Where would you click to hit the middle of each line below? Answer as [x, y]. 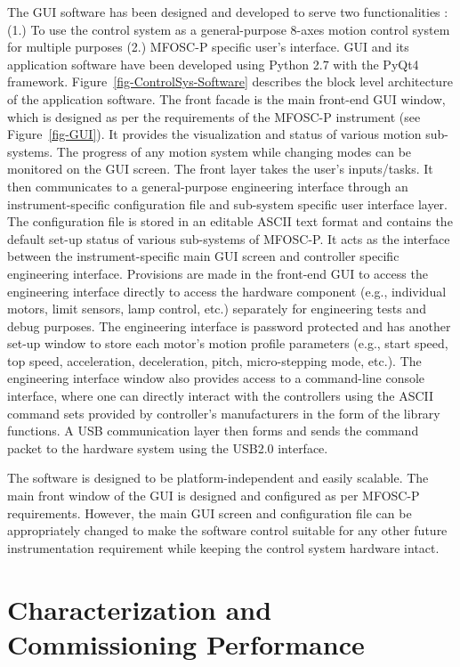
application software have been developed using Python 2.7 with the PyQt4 [213, 64]
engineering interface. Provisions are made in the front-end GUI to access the [218, 273]
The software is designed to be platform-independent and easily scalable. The [218, 478]
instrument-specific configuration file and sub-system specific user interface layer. [227, 203]
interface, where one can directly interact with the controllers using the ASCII [221, 396]
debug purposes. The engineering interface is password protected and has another [229, 325]
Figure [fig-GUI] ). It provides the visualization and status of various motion [214, 134]
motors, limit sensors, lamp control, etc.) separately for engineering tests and [217, 309]
